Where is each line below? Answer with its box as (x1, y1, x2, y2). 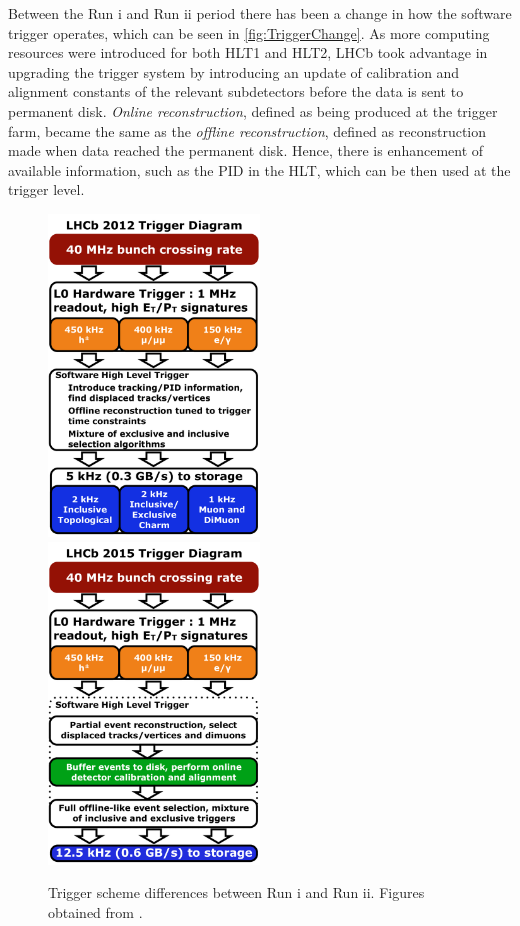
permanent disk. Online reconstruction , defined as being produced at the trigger (8, 100, 498, 121)
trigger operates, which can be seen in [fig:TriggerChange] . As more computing (8, 22, 490, 43)
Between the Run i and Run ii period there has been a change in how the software (8, 3, 512, 23)
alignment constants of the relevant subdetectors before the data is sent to (8, 81, 464, 102)
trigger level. (8, 179, 85, 200)
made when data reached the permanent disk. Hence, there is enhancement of (8, 140, 484, 161)
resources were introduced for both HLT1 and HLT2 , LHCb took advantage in (8, 42, 488, 63)
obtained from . (48, 901, 143, 922)
